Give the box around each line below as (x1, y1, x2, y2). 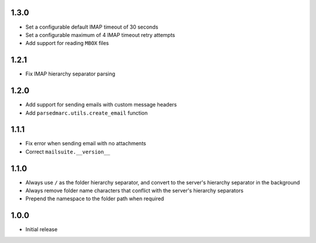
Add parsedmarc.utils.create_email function (25, 109, 148, 117)
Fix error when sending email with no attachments (25, 140, 146, 147)
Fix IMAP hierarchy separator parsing (25, 70, 115, 77)
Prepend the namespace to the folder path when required (25, 195, 164, 202)
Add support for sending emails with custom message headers (25, 101, 177, 108)
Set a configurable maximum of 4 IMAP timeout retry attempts (25, 31, 176, 38)
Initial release (25, 226, 58, 233)
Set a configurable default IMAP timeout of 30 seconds (25, 23, 159, 30)
